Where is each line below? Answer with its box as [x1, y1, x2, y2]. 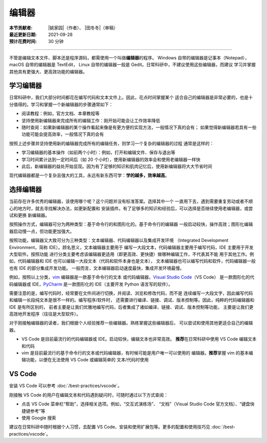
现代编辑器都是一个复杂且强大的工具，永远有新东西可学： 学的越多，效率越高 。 [9, 172, 170, 178]
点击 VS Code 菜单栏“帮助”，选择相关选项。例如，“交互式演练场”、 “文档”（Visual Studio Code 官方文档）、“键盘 [21, 401, 251, 407]
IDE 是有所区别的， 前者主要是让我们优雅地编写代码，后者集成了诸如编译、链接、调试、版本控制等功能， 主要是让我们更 [9, 304, 254, 310]
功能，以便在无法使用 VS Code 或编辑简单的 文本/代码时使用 [25, 357, 149, 363]
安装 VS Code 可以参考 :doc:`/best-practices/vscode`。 [9, 383, 122, 389]
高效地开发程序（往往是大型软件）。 [9, 311, 81, 317]
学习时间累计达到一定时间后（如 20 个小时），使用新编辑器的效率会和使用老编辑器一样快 [21, 156, 201, 162]
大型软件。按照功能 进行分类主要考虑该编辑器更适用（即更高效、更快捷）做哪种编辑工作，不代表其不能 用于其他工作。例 [9, 251, 254, 257]
